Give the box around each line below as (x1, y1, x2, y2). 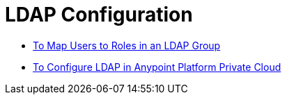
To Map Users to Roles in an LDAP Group (33, 39, 221, 51)
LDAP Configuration (5, 3, 193, 26)
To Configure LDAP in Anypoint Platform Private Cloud (33, 60, 281, 73)
